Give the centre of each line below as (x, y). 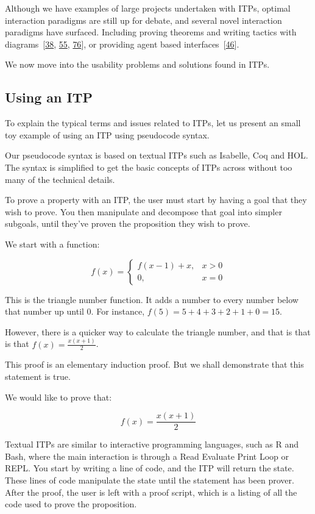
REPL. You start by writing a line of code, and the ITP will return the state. (150, 468)
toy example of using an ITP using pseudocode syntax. (107, 134)
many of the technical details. (60, 179)
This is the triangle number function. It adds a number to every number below (152, 299)
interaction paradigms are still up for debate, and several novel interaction (143, 20)
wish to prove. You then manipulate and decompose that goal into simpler (143, 211)
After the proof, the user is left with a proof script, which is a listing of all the (151, 492)
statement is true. (38, 377)
